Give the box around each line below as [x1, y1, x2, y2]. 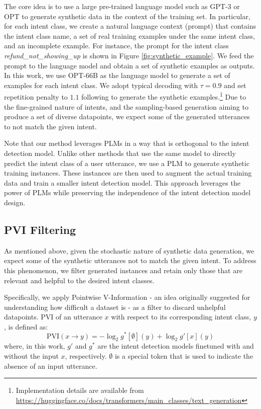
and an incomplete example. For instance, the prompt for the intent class [4, 40, 229, 51]
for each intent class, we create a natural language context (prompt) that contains [4, 21, 256, 31]
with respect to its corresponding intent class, [111, 311, 251, 322]
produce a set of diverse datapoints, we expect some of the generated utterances [4, 111, 250, 122]
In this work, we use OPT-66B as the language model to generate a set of [4, 70, 230, 80]
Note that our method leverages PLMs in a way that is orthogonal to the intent [4, 138, 249, 148]
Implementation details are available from [16, 385, 144, 395]
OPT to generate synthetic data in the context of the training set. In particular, [4, 11, 250, 21]
